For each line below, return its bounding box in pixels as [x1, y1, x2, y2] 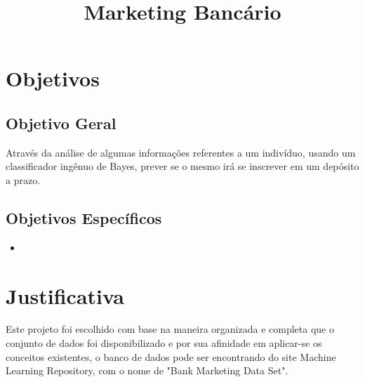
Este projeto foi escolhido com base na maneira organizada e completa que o [6, 322, 334, 336]
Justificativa [6, 281, 124, 310]
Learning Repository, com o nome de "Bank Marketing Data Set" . [6, 363, 288, 378]
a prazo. [6, 172, 41, 187]
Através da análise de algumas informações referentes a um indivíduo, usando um [6, 145, 356, 159]
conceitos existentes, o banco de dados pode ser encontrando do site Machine [6, 349, 336, 364]
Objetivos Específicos [6, 206, 162, 228]
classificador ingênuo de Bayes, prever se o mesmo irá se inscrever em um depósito [6, 159, 359, 173]
